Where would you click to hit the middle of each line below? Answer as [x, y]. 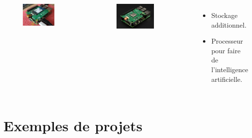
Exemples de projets [73, 126]
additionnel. [229, 24]
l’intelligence [230, 69]
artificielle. [227, 79]
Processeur [227, 41]
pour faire [226, 50]
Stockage [225, 15]
